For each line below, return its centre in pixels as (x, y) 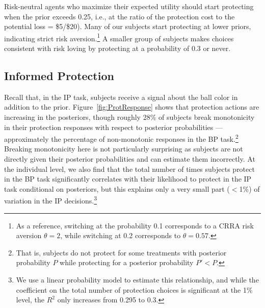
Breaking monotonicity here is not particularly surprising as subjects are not (124, 149)
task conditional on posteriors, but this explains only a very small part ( (117, 188)
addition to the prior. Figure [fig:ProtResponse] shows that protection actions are (132, 107)
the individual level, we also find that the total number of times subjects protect (129, 169)
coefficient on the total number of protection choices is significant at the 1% (134, 289)
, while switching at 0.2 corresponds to (121, 235)
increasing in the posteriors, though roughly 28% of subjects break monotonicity (129, 117)
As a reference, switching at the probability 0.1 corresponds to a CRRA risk (135, 225)
